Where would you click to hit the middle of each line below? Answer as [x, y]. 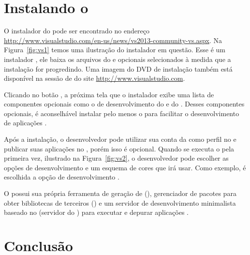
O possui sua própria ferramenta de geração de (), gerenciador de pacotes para [120, 193]
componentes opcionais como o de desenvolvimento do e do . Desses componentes [124, 104]
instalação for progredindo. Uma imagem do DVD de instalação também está [118, 68]
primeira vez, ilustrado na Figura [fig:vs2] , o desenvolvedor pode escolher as [116, 158]
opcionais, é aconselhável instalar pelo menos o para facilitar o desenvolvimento [122, 113]
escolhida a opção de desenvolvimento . [62, 177]
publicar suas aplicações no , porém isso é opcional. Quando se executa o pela [119, 148]
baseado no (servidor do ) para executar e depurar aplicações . [96, 212]
